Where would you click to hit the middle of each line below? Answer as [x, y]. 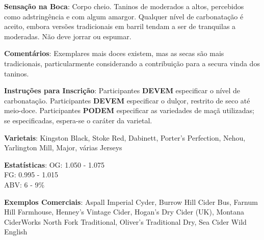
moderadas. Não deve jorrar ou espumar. [68, 36]
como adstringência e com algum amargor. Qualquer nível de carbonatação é [124, 16]
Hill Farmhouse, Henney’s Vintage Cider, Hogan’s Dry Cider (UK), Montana [124, 212]
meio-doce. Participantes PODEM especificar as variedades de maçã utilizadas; [129, 110]
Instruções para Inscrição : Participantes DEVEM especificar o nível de [122, 90]
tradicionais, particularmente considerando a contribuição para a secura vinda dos [132, 63]
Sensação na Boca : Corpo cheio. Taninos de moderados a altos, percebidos [124, 6]
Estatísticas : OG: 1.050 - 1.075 [54, 164]
